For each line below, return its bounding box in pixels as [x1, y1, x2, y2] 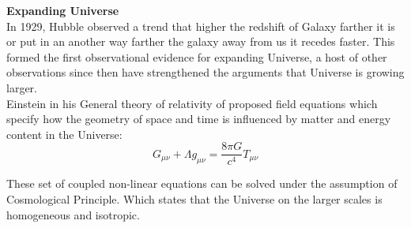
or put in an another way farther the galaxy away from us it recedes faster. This [6, 33, 395, 50]
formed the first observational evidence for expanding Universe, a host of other [6, 48, 387, 65]
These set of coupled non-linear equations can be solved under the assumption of [6, 175, 398, 192]
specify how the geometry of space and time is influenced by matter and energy [6, 110, 391, 127]
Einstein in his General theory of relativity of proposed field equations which [6, 95, 378, 111]
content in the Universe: [6, 125, 123, 142]
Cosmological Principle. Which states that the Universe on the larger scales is [6, 191, 383, 207]
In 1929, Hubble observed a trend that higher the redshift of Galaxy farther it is [6, 17, 395, 34]
